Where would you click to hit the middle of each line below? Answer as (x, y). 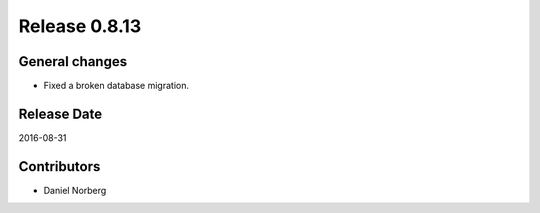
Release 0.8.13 (80, 26)
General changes (73, 61)
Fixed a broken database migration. (116, 86)
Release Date (60, 113)
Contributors (59, 166)
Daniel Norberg (75, 190)
